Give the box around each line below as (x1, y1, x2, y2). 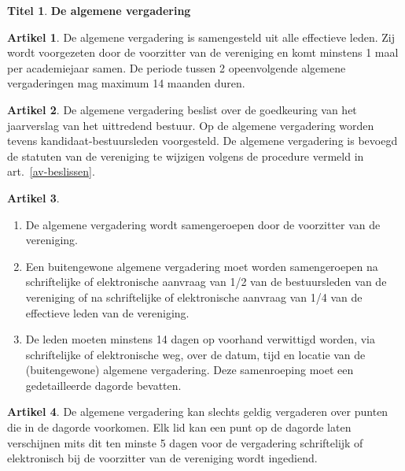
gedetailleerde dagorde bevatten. (25, 376, 182, 393)
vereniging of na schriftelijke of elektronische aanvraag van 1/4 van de (25, 288, 363, 305)
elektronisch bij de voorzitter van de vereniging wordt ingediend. (7, 450, 318, 466)
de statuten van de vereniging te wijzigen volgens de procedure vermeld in (7, 147, 364, 164)
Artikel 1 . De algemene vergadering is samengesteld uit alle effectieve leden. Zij (7, 28, 395, 45)
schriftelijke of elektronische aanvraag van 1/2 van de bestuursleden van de (25, 273, 387, 290)
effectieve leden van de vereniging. (25, 304, 190, 321)
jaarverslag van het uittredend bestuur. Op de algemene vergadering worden (7, 117, 374, 133)
